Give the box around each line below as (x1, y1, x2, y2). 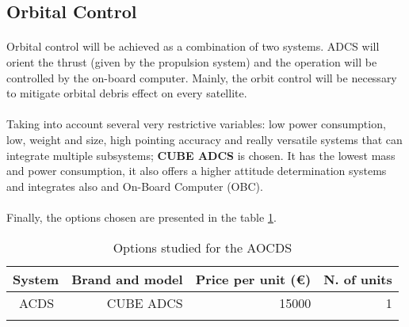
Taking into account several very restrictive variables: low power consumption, (6, 116, 386, 132)
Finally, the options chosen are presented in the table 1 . (6, 208, 277, 225)
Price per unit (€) (195, 269, 312, 288)
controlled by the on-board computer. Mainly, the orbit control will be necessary (6, 69, 397, 86)
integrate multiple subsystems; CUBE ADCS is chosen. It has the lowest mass (6, 146, 396, 163)
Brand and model (71, 269, 183, 288)
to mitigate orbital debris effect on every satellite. (6, 85, 247, 101)
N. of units (323, 269, 392, 288)
